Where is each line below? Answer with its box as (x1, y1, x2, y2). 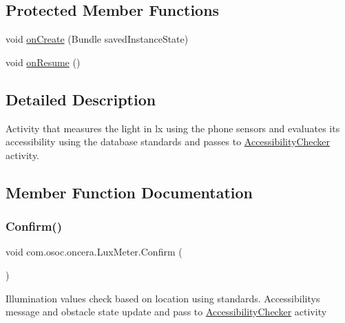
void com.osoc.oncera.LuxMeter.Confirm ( (6, 244, 182, 259)
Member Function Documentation (6, 181, 253, 202)
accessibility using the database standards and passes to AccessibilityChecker (6, 134, 331, 149)
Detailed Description (6, 88, 156, 110)
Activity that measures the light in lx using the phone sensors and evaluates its (6, 121, 340, 135)
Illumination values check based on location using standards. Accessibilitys (6, 291, 320, 305)
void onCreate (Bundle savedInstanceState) (6, 32, 189, 46)
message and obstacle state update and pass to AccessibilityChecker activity (6, 304, 327, 319)
